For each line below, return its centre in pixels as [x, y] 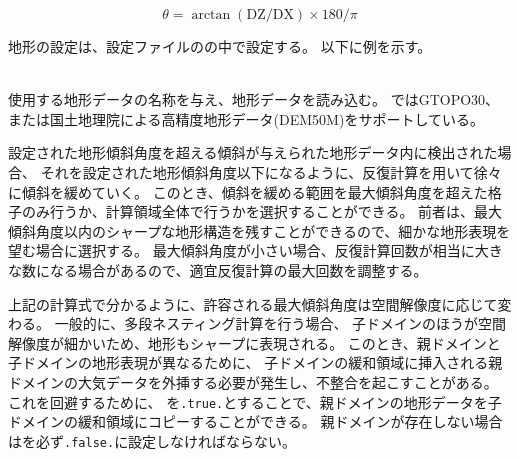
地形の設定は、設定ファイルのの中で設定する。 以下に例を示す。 [220, 46]
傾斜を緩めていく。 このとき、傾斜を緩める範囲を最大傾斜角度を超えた [254, 191]
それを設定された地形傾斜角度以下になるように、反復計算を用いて [257, 171]
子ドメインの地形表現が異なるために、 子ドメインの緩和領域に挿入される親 [255, 362]
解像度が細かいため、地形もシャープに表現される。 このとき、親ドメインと [254, 342]
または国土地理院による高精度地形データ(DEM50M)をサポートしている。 [246, 118]
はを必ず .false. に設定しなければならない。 [152, 440]
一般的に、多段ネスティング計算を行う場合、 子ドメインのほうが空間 [280, 323]
